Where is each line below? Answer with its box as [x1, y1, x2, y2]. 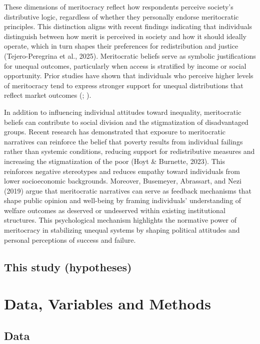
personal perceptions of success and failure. [4, 234, 136, 245]
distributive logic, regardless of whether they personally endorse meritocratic [4, 11, 239, 22]
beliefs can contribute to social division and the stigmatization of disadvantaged [4, 116, 248, 127]
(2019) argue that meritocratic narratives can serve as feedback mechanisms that [4, 185, 251, 196]
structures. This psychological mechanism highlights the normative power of [4, 215, 236, 225]
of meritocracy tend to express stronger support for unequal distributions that [4, 80, 243, 90]
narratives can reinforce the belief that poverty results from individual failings [4, 136, 243, 146]
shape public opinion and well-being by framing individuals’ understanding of [4, 195, 241, 206]
